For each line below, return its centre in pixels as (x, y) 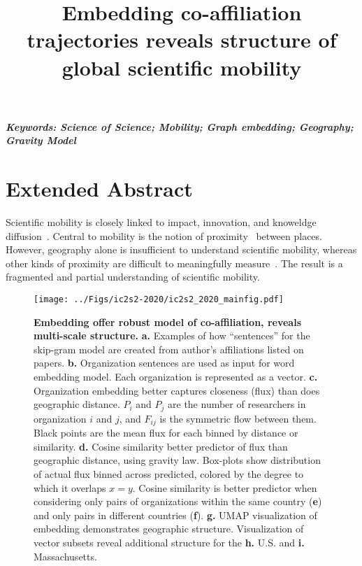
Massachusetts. (65, 556)
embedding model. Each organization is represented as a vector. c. (176, 377)
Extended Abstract (99, 189)
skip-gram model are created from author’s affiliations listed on (169, 349)
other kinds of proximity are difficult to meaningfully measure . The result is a (174, 263)
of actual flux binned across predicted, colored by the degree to (169, 473)
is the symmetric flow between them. (238, 418)
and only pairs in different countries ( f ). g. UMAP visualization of (175, 515)
